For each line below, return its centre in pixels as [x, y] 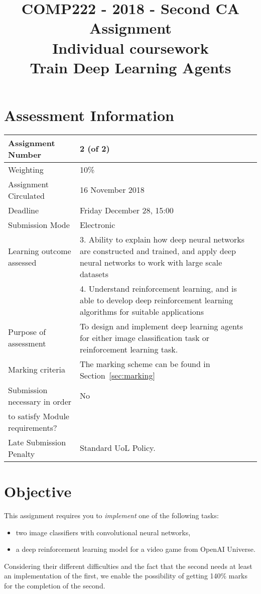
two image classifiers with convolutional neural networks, [103, 532]
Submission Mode [39, 224]
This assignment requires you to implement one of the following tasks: [111, 515]
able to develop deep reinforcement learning [156, 300]
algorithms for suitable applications [142, 311]
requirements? [33, 427]
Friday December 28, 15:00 [126, 210]
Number [25, 154]
